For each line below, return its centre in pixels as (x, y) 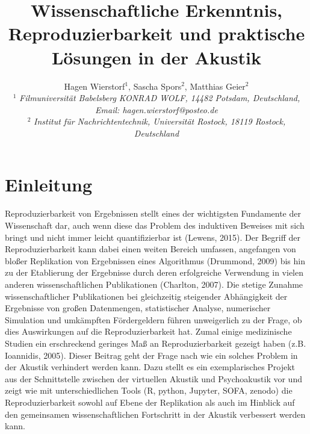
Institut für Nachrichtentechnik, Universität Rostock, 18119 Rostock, (160, 121)
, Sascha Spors (155, 86)
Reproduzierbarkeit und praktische (157, 33)
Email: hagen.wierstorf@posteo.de (157, 109)
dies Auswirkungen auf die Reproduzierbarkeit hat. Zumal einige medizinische (148, 331)
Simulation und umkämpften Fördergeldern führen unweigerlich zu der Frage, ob (153, 319)
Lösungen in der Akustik (156, 57)
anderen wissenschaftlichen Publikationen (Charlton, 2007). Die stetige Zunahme (154, 284)
